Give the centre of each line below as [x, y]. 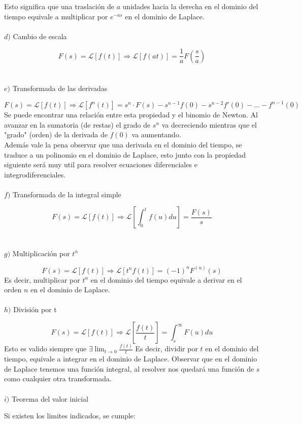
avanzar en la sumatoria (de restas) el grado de [77, 124]
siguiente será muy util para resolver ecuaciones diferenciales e [101, 164]
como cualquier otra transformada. [58, 378]
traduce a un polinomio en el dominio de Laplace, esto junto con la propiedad [125, 154]
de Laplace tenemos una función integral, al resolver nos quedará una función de [129, 368]
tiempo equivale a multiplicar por [56, 16]
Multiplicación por [41, 253]
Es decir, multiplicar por [42, 279]
